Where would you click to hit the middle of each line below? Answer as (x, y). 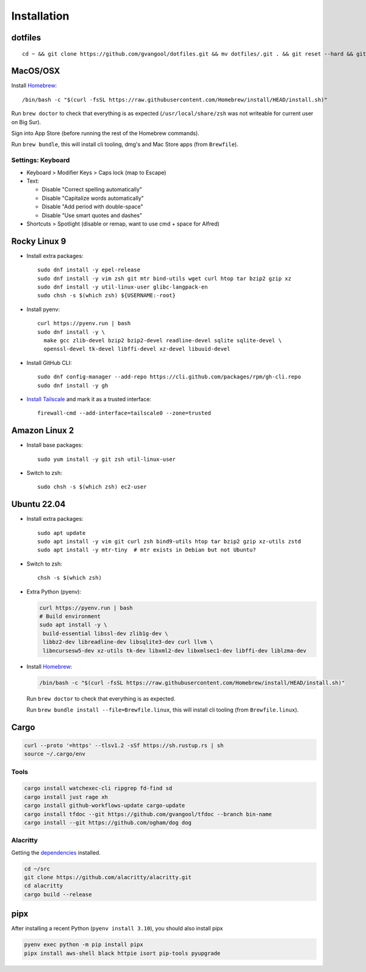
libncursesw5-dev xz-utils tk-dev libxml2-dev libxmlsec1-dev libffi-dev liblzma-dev (175, 650)
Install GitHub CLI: (49, 363)
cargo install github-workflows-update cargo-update (105, 806)
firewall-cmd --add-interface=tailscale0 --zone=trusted (124, 413)
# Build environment (70, 616)
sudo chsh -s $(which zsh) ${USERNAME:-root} (107, 296)
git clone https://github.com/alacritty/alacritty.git (108, 878)
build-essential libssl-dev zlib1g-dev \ (106, 633)
